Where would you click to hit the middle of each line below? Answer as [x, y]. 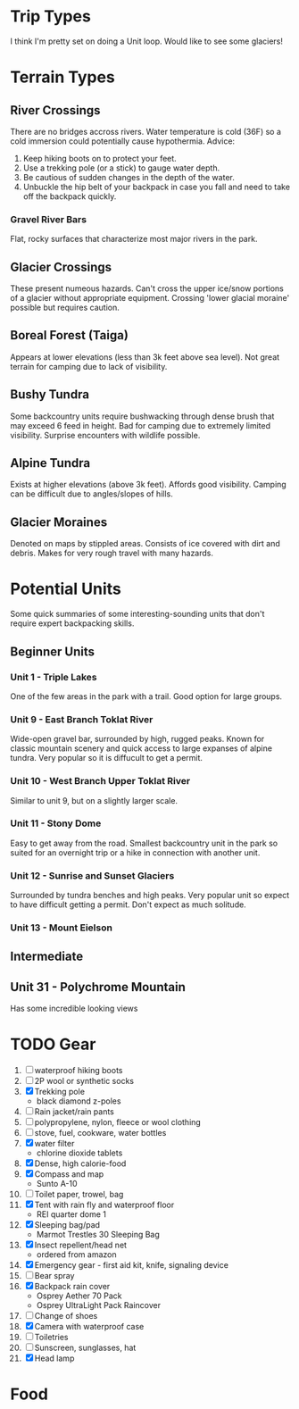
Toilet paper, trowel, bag [79, 1195]
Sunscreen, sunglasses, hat [85, 1348]
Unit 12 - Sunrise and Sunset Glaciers [92, 875]
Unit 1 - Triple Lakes [54, 677]
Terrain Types [62, 77]
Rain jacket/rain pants [75, 1112]
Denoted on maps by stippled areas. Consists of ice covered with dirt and [145, 544]
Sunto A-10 [57, 1184]
